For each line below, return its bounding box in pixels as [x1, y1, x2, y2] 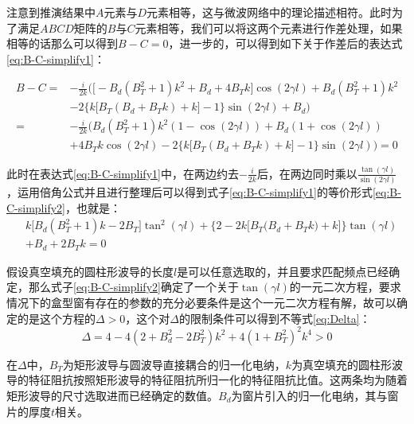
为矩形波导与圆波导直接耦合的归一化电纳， [62, 356, 286, 372]
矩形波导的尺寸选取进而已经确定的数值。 [6, 387, 218, 403]
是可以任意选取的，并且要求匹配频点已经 [177, 263, 389, 279]
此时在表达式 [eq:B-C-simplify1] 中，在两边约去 [6, 165, 239, 181]
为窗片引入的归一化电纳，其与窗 [231, 387, 399, 403]
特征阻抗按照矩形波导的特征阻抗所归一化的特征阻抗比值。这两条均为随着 [28, 371, 408, 388]
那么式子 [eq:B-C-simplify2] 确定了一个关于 [28, 278, 239, 295]
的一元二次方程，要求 [289, 278, 401, 295]
